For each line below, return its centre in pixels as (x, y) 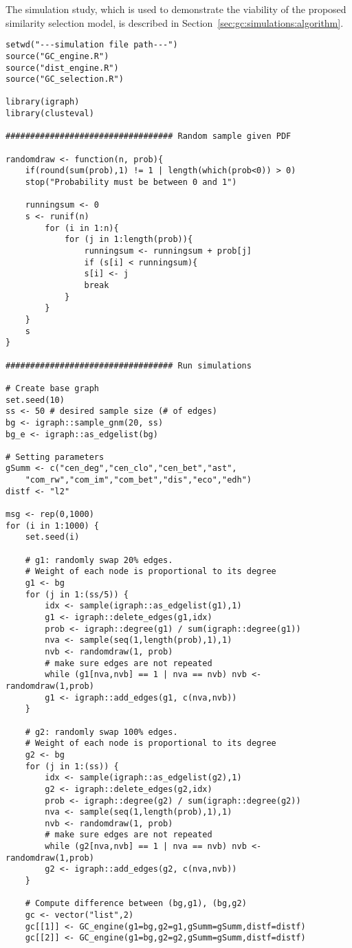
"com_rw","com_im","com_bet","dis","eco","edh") (138, 480)
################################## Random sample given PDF (148, 136)
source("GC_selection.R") (65, 79)
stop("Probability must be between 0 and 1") (131, 183)
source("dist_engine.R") (62, 68)
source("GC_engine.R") (57, 56)
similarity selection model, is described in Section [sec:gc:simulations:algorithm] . (175, 22)
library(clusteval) (50, 114)
